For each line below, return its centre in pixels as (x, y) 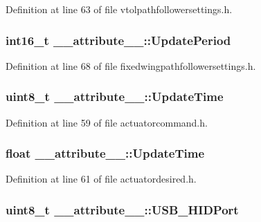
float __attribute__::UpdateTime (105, 153)
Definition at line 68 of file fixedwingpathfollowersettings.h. (131, 65)
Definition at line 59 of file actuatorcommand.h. (107, 122)
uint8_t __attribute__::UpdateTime (115, 96)
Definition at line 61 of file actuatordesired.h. (101, 179)
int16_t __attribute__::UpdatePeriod (118, 40)
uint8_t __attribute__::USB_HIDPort (122, 209)
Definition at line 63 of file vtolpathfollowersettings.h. (119, 9)
